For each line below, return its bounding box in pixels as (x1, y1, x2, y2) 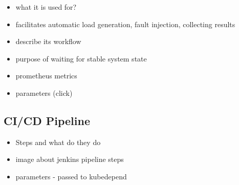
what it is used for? (15, 2, 77, 12)
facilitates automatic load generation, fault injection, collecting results (15, 18, 235, 29)
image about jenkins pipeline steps (15, 154, 124, 165)
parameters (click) (15, 87, 73, 98)
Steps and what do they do (15, 136, 101, 147)
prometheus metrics (15, 70, 77, 81)
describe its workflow (15, 36, 81, 47)
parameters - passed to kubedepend (15, 171, 127, 181)
